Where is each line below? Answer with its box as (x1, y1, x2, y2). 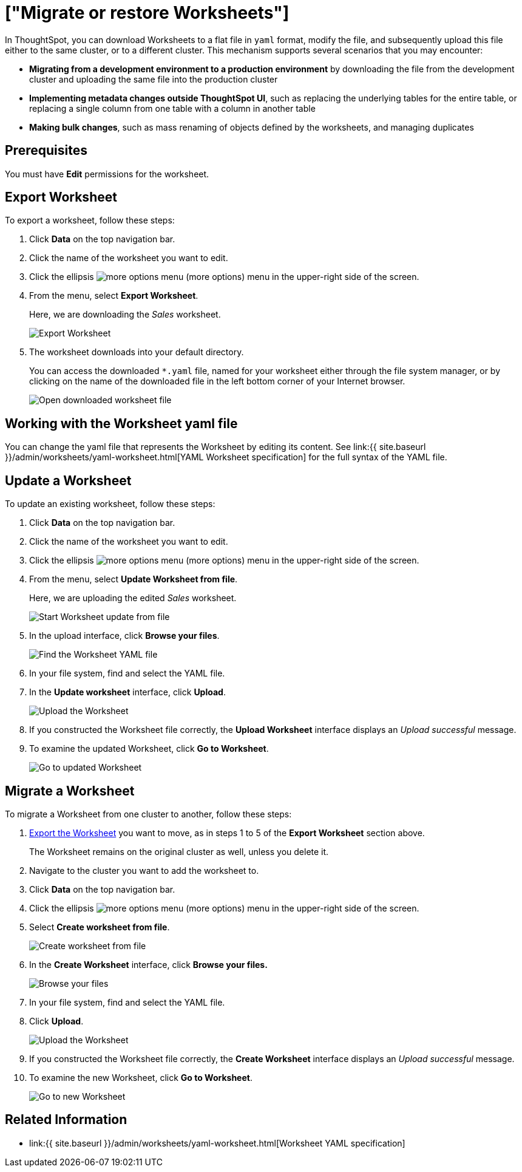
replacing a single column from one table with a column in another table (29, 103, 316, 114)
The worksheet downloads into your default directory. (29, 347, 244, 358)
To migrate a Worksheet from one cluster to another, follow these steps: (5, 808, 292, 819)
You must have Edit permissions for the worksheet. (5, 168, 209, 179)
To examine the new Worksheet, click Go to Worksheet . (29, 1072, 253, 1083)
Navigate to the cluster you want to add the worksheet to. (29, 865, 259, 876)
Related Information (5, 1112, 127, 1128)
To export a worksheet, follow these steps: (5, 215, 175, 226)
